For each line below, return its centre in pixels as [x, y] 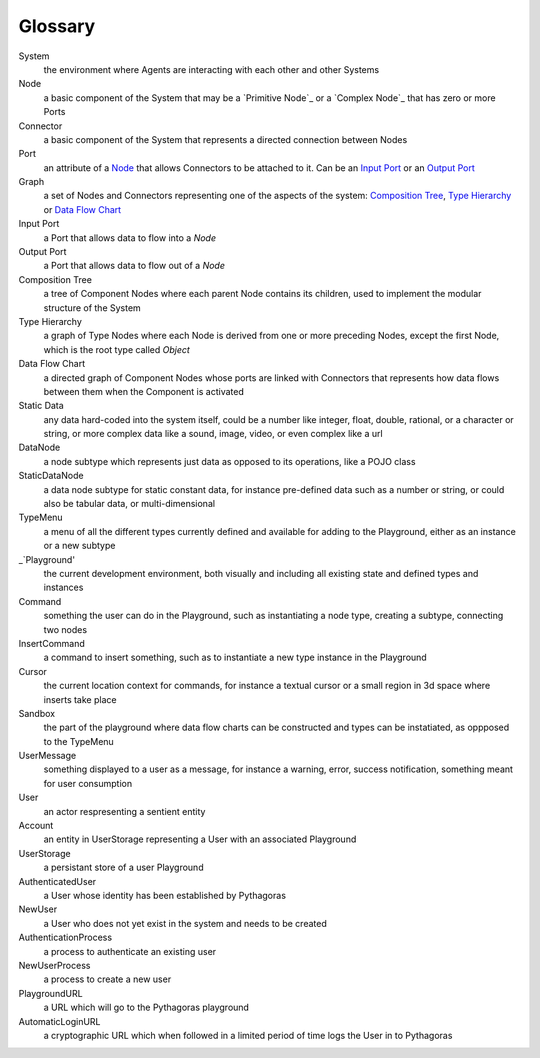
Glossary [57, 26]
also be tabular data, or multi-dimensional [129, 504]
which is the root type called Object [116, 349]
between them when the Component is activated [144, 391]
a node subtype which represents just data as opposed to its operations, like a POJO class [229, 461]
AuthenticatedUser [57, 881]
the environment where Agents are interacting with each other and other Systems [211, 69]
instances [63, 587]
